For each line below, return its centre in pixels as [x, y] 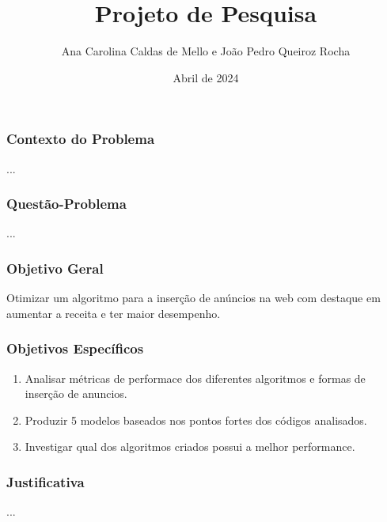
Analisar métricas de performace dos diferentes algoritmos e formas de [195, 378]
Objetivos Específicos [75, 348]
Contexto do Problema [81, 139]
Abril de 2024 [206, 77]
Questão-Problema [66, 204]
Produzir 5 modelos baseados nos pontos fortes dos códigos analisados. [196, 420]
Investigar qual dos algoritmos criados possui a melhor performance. [190, 446]
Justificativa [46, 481]
